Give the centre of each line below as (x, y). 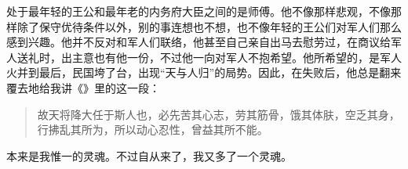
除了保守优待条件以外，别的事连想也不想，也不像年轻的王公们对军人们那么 (209, 26)
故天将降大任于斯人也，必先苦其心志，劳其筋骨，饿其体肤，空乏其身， (219, 114)
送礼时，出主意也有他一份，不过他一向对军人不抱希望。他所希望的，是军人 (209, 57)
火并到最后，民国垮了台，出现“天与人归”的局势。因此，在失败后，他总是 (193, 72)
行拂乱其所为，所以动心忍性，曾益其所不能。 (153, 129)
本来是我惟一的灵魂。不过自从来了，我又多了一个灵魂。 (149, 155)
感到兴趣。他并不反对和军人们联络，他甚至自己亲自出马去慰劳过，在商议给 (199, 42)
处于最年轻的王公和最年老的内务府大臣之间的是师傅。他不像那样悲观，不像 (199, 11)
